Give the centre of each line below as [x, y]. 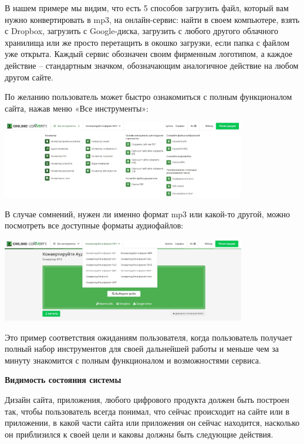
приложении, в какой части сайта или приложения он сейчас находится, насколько [152, 423]
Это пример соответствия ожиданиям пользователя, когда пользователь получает [148, 337]
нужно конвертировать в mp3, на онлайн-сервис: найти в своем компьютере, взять [152, 19]
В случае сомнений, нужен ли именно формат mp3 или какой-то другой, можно [148, 213]
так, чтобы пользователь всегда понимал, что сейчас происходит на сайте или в [147, 411]
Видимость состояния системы [63, 380]
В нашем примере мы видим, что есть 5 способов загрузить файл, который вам [147, 8]
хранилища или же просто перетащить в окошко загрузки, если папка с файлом [147, 42]
